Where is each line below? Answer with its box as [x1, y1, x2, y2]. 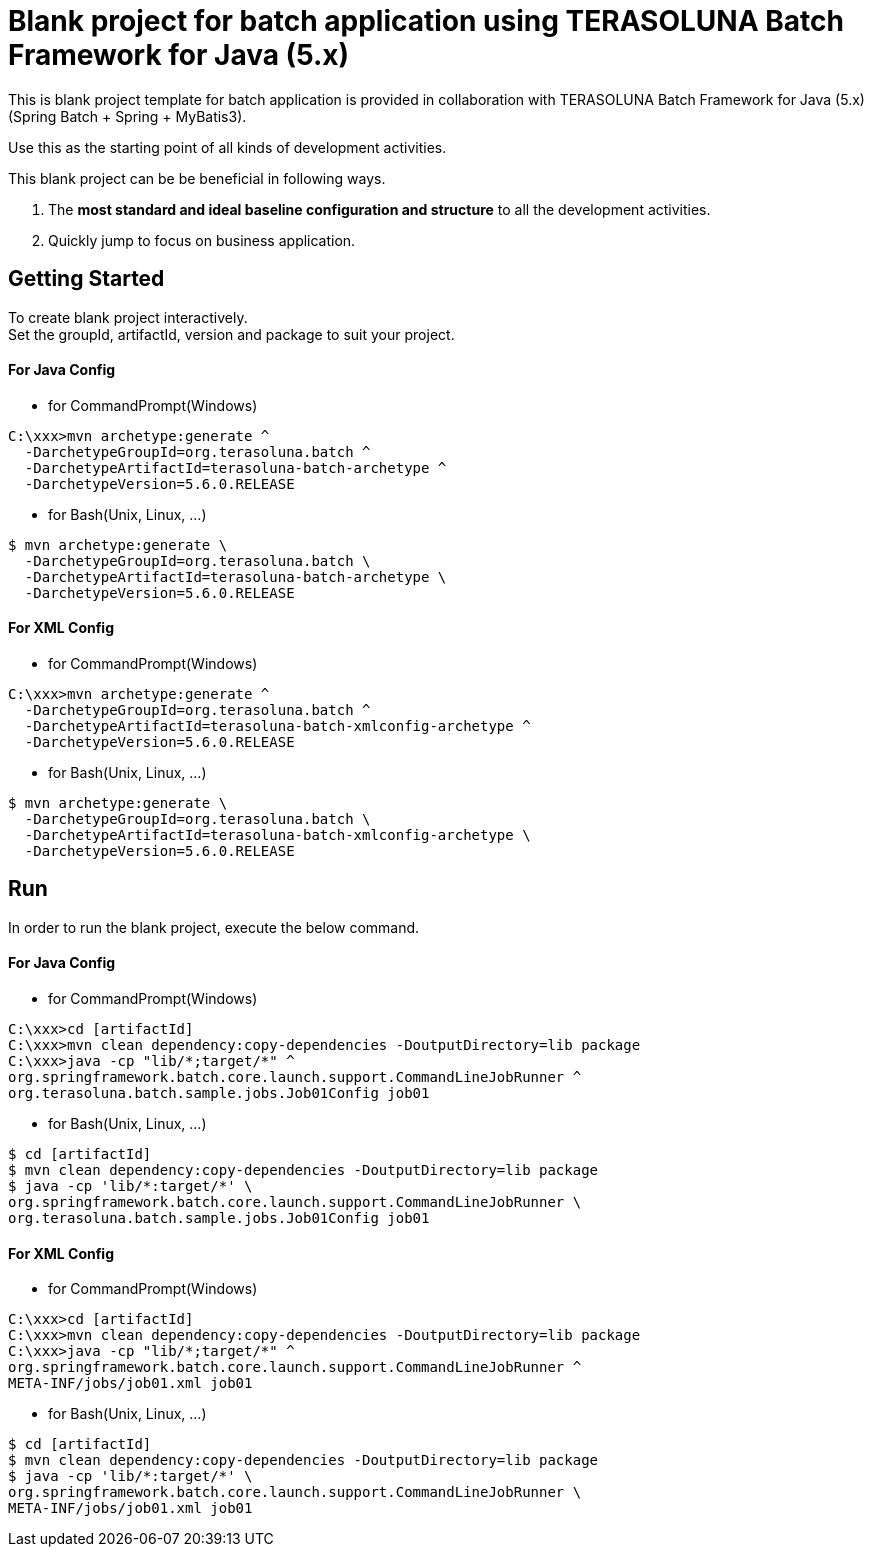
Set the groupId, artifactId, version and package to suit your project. [8, 325, 455, 343]
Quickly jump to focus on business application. [48, 231, 356, 249]
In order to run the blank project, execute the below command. [8, 918, 420, 936]
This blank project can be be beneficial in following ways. [8, 169, 386, 187]
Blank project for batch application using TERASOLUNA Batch [8, 4, 844, 38]
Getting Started [8, 266, 165, 292]
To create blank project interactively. [8, 308, 248, 326]
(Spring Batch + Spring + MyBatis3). [8, 107, 247, 125]
